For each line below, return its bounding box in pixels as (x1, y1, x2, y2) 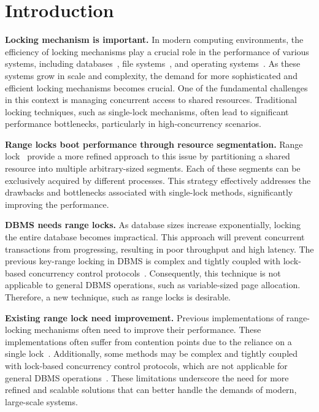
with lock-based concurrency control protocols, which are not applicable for (5, 359, 288, 372)
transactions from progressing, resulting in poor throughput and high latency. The (5, 242, 314, 255)
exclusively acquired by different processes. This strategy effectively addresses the (5, 174, 311, 186)
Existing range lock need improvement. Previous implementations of (5, 311, 284, 324)
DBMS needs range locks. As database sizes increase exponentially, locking (5, 218, 301, 231)
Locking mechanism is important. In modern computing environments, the (5, 33, 304, 46)
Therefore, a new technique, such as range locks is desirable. (5, 291, 231, 303)
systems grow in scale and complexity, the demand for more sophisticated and (5, 69, 298, 82)
